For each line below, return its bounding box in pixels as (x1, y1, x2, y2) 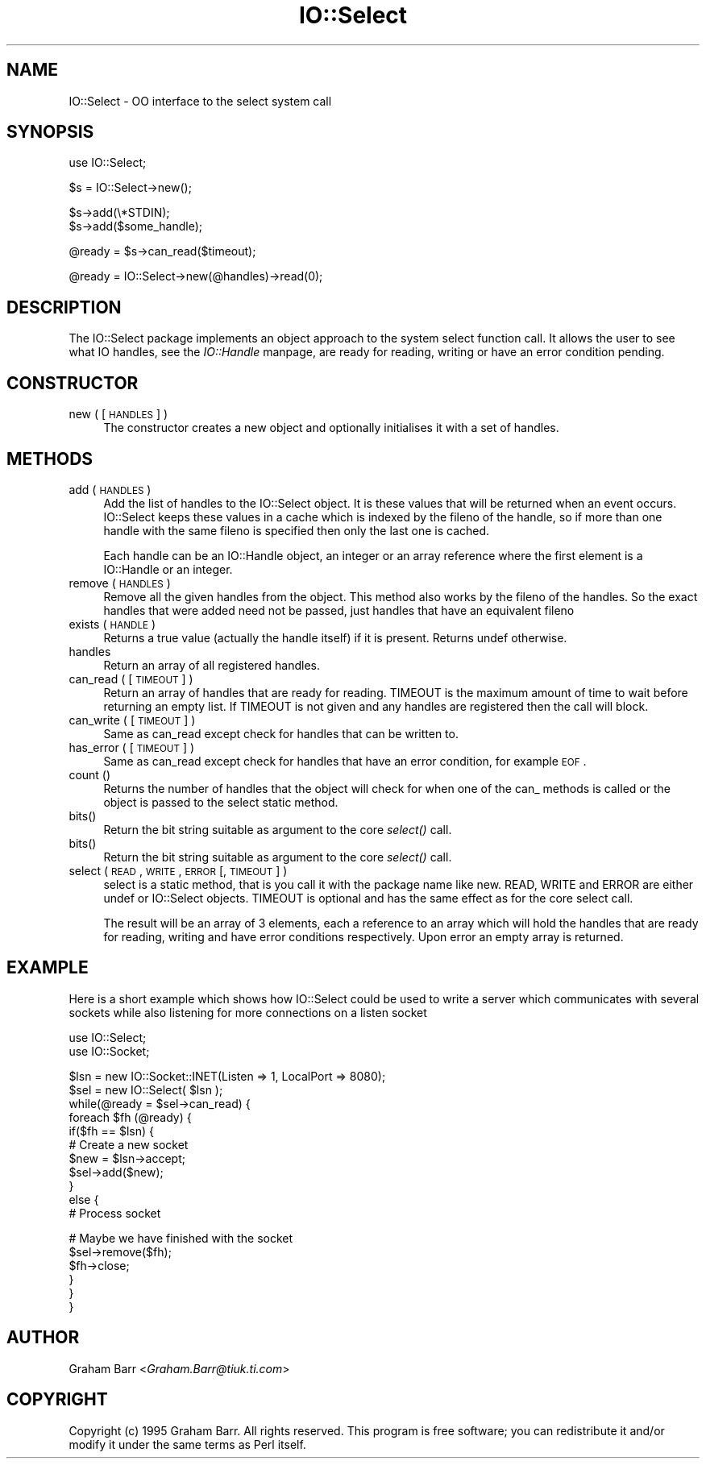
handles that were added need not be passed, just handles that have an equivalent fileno (103, 603, 575, 617)
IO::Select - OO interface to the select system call (69, 93, 332, 108)
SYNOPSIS (6, 122, 94, 143)
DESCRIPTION (6, 297, 122, 317)
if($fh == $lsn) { (69, 1123, 154, 1138)
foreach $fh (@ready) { (69, 1110, 192, 1124)
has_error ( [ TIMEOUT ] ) (69, 740, 195, 754)
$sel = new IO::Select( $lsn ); (69, 1082, 223, 1097)
